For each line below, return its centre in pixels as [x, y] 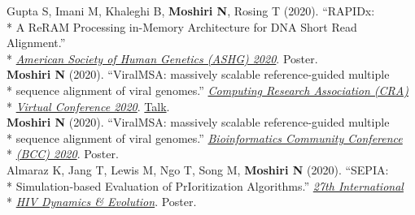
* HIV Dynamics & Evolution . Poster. [102, 202]
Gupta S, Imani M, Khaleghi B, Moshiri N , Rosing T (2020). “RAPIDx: [191, 11]
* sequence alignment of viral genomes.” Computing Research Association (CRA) [207, 90]
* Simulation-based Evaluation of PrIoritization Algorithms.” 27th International [205, 185]
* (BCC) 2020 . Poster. [63, 154]
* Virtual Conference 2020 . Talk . [88, 106]
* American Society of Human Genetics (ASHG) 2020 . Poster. [162, 58]
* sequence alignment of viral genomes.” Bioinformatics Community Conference [205, 138]
